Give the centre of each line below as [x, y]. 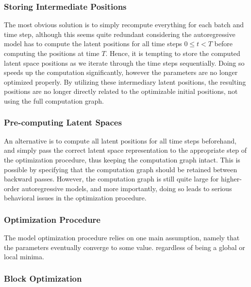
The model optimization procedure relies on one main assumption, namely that [122, 238]
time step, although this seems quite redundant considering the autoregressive [120, 34]
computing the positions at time [52, 53]
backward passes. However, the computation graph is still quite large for [111, 179]
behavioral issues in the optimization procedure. [75, 198]
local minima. [24, 257]
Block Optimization [43, 278]
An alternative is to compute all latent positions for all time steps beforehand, [120, 140]
